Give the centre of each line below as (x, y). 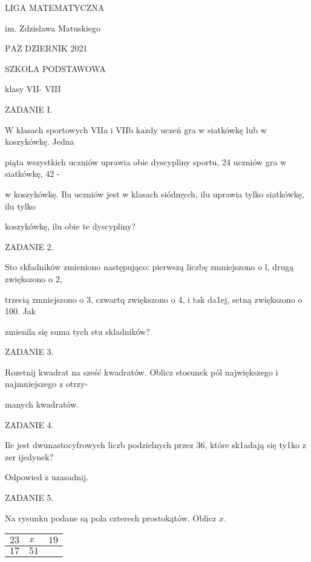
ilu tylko (20, 206)
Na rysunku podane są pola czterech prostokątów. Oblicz (111, 517)
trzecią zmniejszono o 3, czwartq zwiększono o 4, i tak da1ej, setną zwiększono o (154, 299)
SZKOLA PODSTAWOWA (55, 68)
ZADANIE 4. (29, 424)
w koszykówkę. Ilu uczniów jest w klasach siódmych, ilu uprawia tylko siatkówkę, (155, 193)
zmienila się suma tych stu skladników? (77, 331)
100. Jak (21, 311)
